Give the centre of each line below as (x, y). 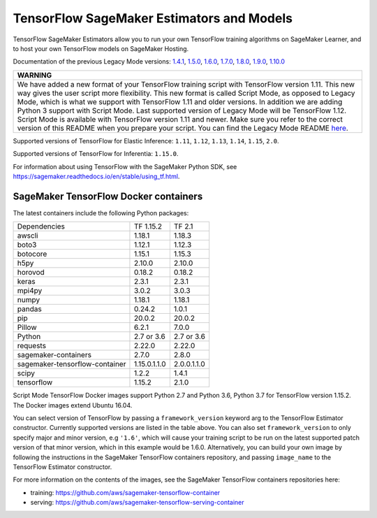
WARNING (35, 75)
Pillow (27, 327)
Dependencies (41, 226)
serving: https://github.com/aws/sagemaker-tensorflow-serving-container (137, 503)
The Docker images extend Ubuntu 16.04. (73, 405)
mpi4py (30, 291)
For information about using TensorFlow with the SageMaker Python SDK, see (125, 166)
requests (32, 346)
